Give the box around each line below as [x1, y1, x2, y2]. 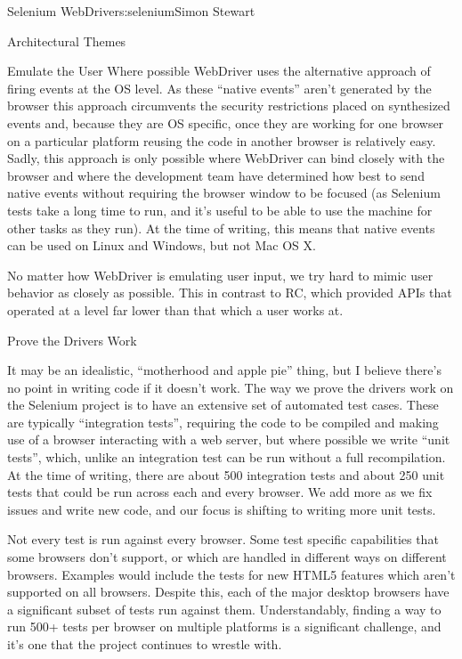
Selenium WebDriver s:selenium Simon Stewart [7, 2, 255, 20]
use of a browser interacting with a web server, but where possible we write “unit [7, 430, 450, 449]
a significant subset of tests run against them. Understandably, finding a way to [7, 599, 442, 618]
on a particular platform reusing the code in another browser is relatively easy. [7, 131, 436, 150]
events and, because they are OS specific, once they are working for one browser [7, 113, 444, 132]
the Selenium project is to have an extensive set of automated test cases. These [7, 395, 439, 414]
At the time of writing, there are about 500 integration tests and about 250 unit [7, 465, 445, 484]
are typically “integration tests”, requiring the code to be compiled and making [7, 412, 439, 431]
